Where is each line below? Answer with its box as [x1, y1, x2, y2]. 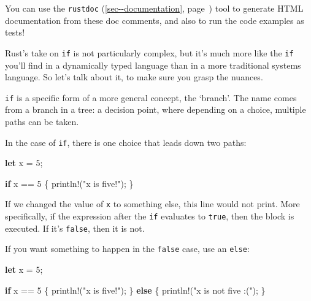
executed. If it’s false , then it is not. [5, 221, 145, 234]
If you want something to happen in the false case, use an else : [5, 242, 250, 255]
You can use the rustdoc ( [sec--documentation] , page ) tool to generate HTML [5, 2, 304, 14]
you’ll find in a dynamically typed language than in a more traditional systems [5, 58, 301, 71]
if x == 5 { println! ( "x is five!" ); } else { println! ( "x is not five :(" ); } [5, 283, 266, 296]
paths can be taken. [5, 115, 79, 128]
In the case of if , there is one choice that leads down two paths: [5, 135, 247, 148]
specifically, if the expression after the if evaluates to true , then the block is [5, 210, 294, 223]
